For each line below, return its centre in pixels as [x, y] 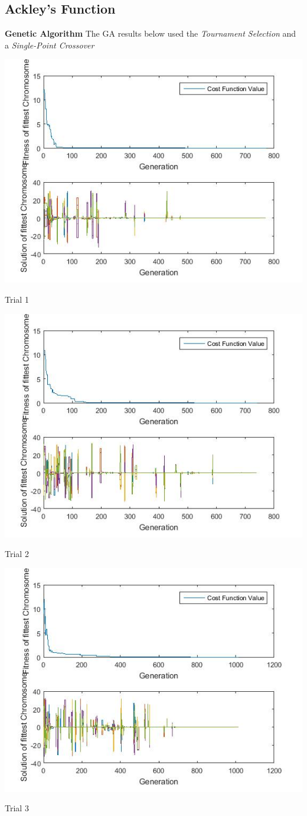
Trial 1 [17, 299]
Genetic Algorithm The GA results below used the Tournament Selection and [151, 33]
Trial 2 [17, 554]
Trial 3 [17, 808]
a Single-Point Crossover [50, 45]
